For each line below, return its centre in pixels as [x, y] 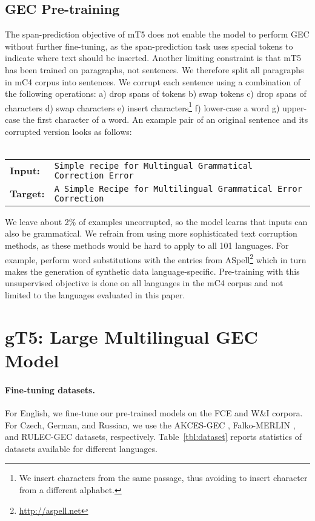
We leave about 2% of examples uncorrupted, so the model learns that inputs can [156, 221]
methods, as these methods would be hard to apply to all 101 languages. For [147, 245]
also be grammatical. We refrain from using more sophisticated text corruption [151, 233]
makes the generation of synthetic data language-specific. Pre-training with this [152, 271]
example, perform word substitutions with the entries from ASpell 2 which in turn [156, 258]
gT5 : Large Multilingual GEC [131, 336]
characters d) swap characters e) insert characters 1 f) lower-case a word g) [142, 106]
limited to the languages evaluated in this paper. [95, 295]
